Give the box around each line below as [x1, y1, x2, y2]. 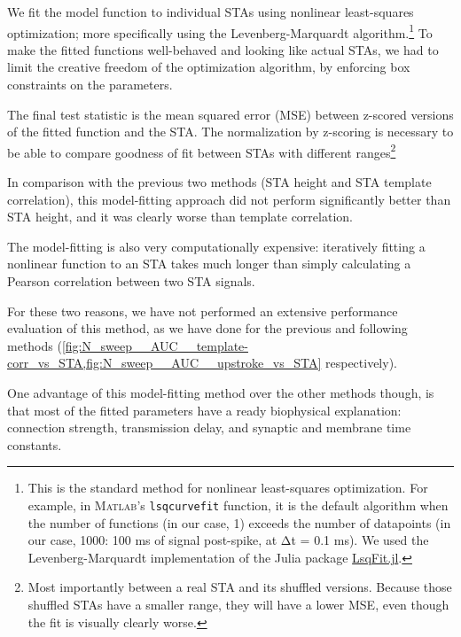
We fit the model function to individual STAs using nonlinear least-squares [7, 3, 414, 20]
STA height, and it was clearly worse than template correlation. [7, 207, 353, 226]
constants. [7, 435, 62, 454]
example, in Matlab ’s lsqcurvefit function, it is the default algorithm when [27, 495, 449, 514]
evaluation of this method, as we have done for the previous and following [7, 319, 408, 338]
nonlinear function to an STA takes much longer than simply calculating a [7, 254, 411, 273]
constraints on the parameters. [7, 75, 173, 94]
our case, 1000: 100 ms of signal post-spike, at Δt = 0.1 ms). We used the [27, 531, 429, 549]
